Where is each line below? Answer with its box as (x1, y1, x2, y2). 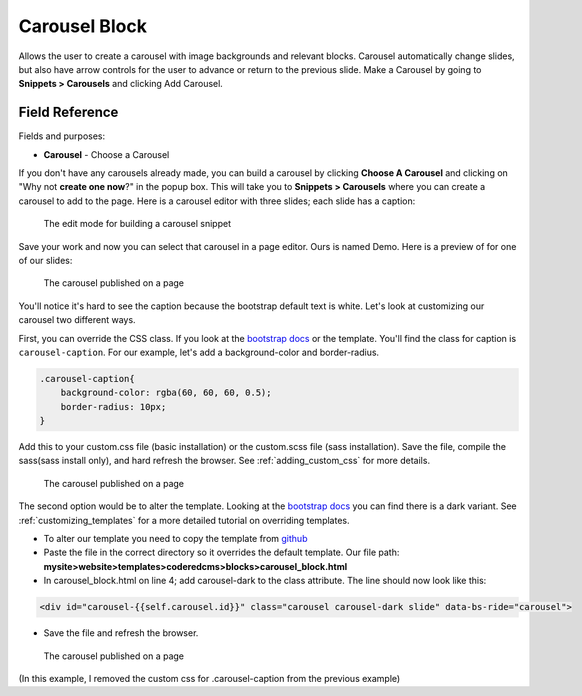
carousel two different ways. (18, 314, 136, 326)
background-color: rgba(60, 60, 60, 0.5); (60, 387, 272, 399)
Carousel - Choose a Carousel (43, 148, 170, 160)
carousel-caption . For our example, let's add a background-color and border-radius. (18, 346, 380, 358)
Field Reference (18, 104, 119, 121)
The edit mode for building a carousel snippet (43, 218, 232, 230)
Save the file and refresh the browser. (43, 627, 199, 639)
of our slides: (18, 254, 73, 266)
